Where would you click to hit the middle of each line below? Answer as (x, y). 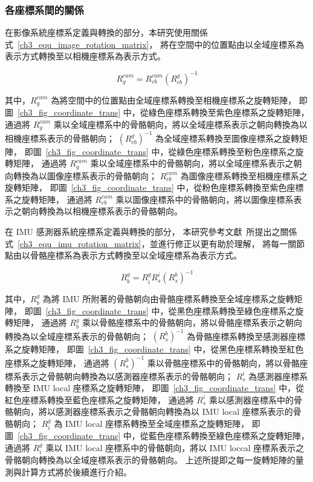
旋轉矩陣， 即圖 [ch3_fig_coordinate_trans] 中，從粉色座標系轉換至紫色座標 (154, 187)
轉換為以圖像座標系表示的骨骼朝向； (85, 175)
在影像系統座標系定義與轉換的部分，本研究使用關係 (106, 32)
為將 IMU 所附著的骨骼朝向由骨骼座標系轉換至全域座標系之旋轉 (168, 299)
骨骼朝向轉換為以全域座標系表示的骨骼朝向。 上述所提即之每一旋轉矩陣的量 (154, 460)
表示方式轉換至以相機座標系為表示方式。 (85, 56)
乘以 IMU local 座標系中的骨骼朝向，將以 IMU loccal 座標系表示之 (175, 447)
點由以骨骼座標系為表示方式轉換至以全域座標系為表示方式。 (123, 255)
